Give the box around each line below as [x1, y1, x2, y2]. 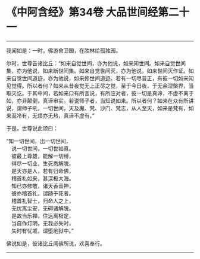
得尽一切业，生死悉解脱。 [11, 160, 74, 167]
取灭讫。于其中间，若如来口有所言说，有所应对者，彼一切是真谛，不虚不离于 [6, 89, 194, 96]
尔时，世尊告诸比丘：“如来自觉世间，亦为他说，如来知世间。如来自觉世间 [6, 59, 186, 66]
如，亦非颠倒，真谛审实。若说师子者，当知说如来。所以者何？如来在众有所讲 [6, 97, 194, 104]
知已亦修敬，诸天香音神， [11, 182, 74, 189]
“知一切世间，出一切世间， [6, 137, 71, 144]
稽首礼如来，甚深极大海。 [11, 175, 74, 182]
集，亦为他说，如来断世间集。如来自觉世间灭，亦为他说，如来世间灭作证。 [6, 67, 189, 74]
